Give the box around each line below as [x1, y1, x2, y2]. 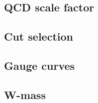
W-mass [4, 87, 46, 102]
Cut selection [4, 29, 73, 44]
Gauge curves [4, 57, 75, 73]
